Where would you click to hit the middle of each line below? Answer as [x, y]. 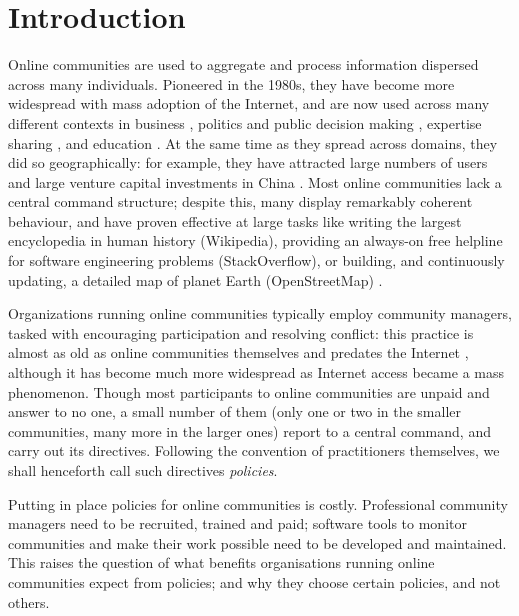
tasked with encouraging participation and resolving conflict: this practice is [241, 332]
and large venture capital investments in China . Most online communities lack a [255, 181]
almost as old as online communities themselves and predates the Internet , [238, 352]
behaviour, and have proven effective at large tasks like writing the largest [235, 220]
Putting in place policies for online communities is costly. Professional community [258, 503]
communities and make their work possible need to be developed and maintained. [257, 542]
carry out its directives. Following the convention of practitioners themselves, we [254, 450]
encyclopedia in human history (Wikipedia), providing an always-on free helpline [255, 240]
